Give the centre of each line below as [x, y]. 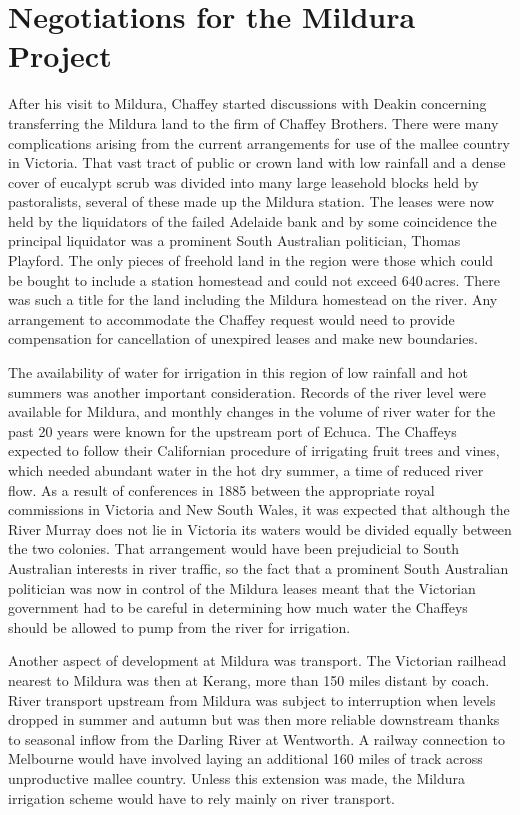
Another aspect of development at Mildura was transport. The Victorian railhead [257, 660]
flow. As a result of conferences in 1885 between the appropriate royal [221, 489]
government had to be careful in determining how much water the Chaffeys [238, 607]
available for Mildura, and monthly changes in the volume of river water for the [252, 411]
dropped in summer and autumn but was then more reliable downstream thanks [254, 719]
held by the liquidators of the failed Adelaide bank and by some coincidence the [252, 220]
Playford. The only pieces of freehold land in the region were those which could [251, 260]
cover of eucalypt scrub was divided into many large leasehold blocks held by [243, 181]
